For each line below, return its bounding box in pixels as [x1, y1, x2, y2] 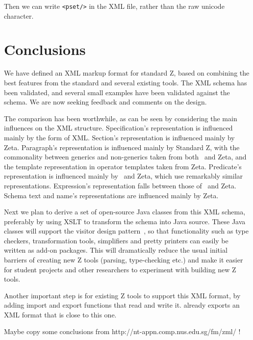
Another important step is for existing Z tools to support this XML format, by [4, 290, 241, 300]
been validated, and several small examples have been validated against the [4, 87, 230, 97]
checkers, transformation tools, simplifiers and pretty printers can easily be [4, 235, 228, 245]
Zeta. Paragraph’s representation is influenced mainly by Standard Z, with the [4, 142, 240, 152]
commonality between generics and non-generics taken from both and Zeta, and [4, 152, 247, 162]
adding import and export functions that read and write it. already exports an [4, 300, 240, 310]
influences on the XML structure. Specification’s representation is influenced [4, 123, 233, 133]
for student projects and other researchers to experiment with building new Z [4, 264, 236, 274]
